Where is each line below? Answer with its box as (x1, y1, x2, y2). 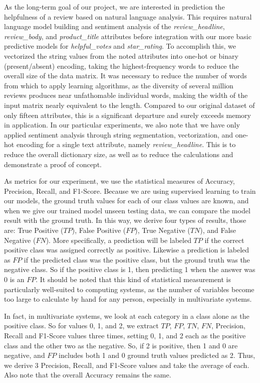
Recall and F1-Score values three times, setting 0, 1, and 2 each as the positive (4, 330, 246, 340)
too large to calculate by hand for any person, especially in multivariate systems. (4, 294, 252, 304)
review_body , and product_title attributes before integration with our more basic (4, 31, 251, 41)
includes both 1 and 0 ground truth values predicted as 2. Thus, (59, 350, 255, 360)
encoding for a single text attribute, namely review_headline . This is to (16, 139, 236, 150)
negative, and (4, 350, 45, 360)
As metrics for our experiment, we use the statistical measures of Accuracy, (4, 176, 235, 186)
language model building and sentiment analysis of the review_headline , (4, 21, 225, 32)
